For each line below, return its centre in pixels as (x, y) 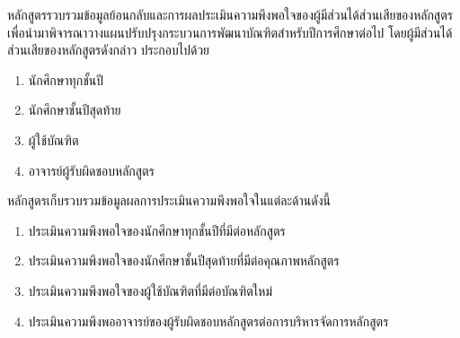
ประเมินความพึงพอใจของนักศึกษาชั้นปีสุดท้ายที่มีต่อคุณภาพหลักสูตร (184, 260)
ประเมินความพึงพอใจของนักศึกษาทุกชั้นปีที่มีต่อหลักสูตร (157, 230)
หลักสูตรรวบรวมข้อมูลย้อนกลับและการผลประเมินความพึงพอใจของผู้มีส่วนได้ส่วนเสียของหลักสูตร (230, 14)
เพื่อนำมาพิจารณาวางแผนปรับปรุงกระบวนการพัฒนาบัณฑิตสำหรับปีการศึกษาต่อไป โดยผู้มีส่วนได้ (230, 32)
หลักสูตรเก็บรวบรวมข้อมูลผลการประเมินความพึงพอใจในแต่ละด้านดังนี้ (169, 200)
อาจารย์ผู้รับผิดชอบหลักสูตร (91, 170)
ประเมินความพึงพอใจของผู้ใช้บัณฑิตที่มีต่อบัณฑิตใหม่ (150, 290)
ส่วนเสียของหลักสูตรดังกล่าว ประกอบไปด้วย (109, 50)
